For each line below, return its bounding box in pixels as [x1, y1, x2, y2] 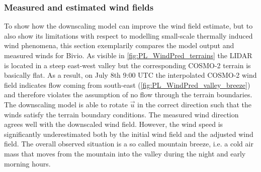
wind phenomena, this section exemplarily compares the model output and [4, 40, 234, 51]
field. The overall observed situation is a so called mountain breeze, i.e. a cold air [4, 138, 253, 149]
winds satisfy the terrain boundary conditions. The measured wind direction [4, 109, 239, 119]
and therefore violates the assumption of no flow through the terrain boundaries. [4, 89, 252, 100]
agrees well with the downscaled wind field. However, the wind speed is [4, 119, 223, 129]
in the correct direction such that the [137, 99, 251, 109]
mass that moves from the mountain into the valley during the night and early [4, 148, 246, 158]
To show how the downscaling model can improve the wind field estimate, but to [4, 21, 253, 31]
